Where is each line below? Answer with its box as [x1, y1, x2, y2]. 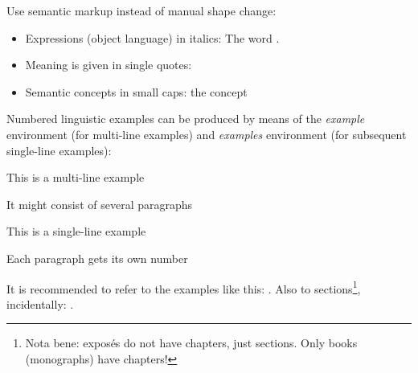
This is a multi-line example [6, 169, 145, 186]
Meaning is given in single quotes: [25, 56, 192, 73]
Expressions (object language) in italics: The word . [25, 29, 280, 46]
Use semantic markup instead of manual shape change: [6, 2, 277, 18]
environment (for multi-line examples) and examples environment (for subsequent [6, 125, 407, 142]
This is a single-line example [6, 223, 146, 240]
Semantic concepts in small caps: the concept [25, 83, 248, 100]
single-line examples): [6, 141, 112, 158]
